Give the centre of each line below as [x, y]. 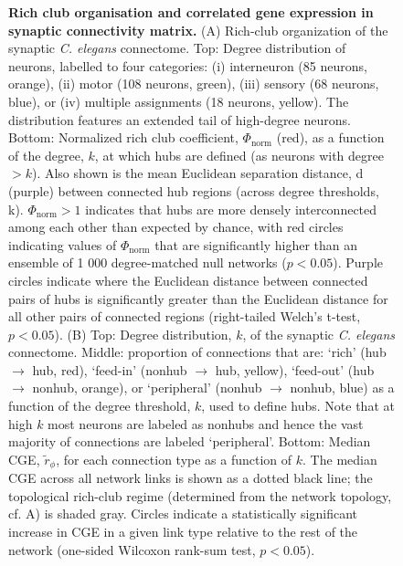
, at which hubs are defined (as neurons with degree [239, 155]
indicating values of [63, 244]
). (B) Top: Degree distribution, [143, 334]
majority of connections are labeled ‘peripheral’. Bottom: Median [190, 441]
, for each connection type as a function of [174, 459]
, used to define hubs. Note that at [298, 406]
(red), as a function [330, 137]
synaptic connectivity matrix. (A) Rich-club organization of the [198, 30]
